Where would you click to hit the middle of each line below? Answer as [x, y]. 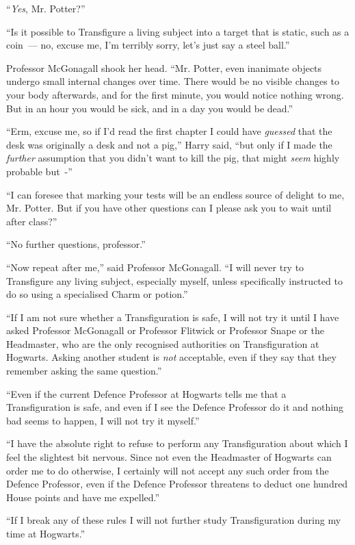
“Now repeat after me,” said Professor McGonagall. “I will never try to [155, 267]
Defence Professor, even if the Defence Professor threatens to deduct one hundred [177, 484]
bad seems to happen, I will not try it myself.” [103, 420]
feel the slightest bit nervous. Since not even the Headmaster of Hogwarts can [169, 457]
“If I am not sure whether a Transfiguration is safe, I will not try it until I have [173, 317]
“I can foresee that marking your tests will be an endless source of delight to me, [175, 194]
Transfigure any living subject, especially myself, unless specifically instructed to [174, 280]
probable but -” [39, 171]
